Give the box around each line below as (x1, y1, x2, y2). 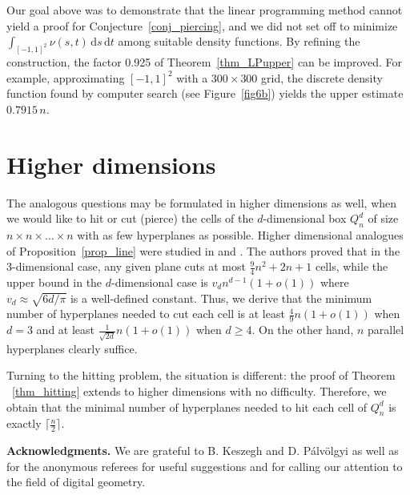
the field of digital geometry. (6, 473, 146, 490)
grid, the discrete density (261, 69, 383, 86)
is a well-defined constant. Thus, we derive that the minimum (70, 289, 372, 306)
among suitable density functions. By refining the (118, 33, 360, 50)
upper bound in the (6, 273, 102, 290)
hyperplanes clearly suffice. (6, 340, 138, 356)
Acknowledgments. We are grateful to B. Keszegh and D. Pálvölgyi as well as (6, 442, 399, 459)
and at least (36, 321, 95, 338)
